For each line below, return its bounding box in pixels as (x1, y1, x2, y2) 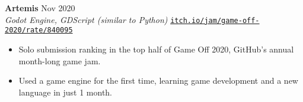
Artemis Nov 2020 (5, 2, 75, 14)
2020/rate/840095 (5, 26, 73, 35)
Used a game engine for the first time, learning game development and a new (18, 74, 298, 87)
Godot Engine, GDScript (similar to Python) (5, 13, 168, 25)
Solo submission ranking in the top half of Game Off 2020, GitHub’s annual (18, 42, 294, 55)
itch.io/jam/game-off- (170, 16, 260, 25)
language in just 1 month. (18, 85, 113, 98)
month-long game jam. (18, 54, 101, 67)
